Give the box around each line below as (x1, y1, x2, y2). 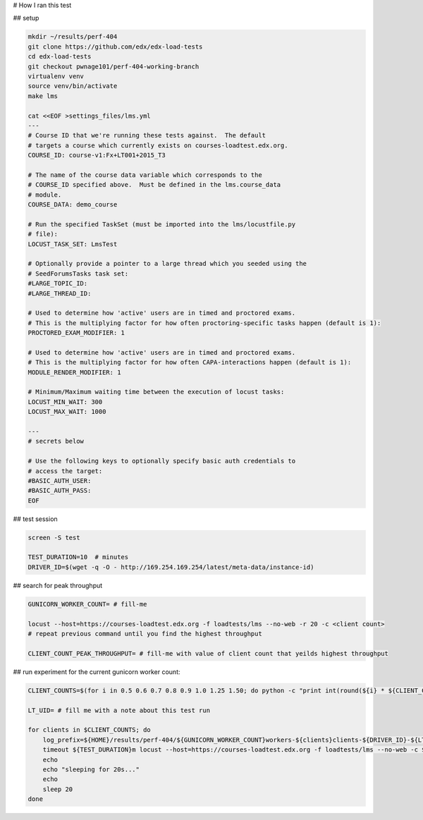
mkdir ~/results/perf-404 (27, 32, 118, 41)
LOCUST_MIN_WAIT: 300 (27, 398, 103, 405)
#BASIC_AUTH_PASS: (27, 487, 92, 495)
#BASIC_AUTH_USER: (27, 477, 92, 484)
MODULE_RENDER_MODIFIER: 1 (27, 368, 121, 377)
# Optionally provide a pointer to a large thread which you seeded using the (27, 259, 307, 268)
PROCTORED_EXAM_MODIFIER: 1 (27, 329, 125, 337)
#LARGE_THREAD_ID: (27, 289, 92, 298)
